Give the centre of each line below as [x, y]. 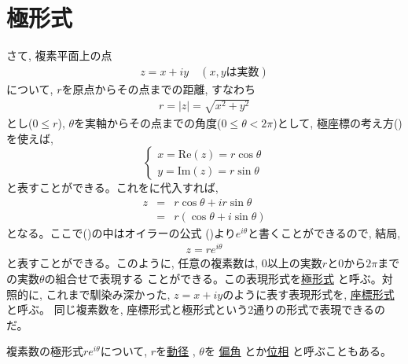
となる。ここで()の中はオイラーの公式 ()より [121, 232]
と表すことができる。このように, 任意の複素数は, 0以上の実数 [164, 263]
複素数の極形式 [45, 351]
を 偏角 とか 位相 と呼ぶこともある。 [298, 351]
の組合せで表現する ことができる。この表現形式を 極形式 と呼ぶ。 [213, 279]
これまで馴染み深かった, [108, 294]
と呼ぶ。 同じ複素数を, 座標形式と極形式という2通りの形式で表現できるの [196, 309]
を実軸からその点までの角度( [148, 122]
